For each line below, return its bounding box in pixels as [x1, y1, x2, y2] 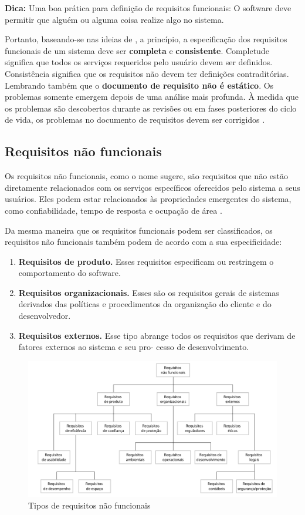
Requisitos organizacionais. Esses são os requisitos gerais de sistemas [18, 286, 279, 298]
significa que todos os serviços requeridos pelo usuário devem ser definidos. [5, 56, 273, 68]
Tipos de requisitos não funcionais [28, 499, 151, 511]
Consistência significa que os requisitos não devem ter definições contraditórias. [5, 67, 289, 79]
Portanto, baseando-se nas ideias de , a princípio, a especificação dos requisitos [5, 33, 287, 45]
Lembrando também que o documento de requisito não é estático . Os [5, 79, 274, 91]
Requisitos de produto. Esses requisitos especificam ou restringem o [18, 255, 274, 267]
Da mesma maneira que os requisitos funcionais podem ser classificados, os [5, 224, 273, 236]
